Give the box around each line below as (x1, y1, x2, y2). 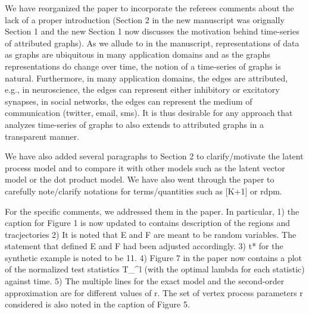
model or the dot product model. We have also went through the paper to (5, 173, 274, 186)
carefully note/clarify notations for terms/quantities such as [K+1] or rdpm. (5, 184, 282, 197)
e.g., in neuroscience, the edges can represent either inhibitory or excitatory (5, 83, 280, 96)
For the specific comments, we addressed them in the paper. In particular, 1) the (5, 205, 299, 217)
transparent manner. (5, 130, 80, 142)
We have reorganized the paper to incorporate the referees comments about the (5, 2, 294, 14)
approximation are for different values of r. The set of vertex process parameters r (5, 286, 303, 299)
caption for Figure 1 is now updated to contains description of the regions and (5, 216, 291, 229)
